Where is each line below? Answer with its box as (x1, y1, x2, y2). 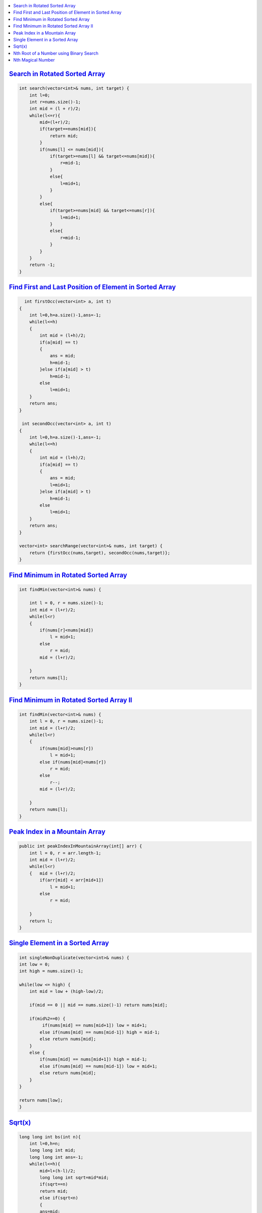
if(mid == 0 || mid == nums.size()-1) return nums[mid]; (29, 1002, 168, 1008)
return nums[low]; (19, 1097, 63, 1103)
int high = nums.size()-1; (19, 968, 83, 974)
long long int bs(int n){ (19, 1134, 81, 1140)
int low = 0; (19, 961, 50, 967)
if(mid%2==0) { (29, 1016, 65, 1021)
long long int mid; (29, 1147, 76, 1153)
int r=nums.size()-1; (29, 99, 81, 104)
